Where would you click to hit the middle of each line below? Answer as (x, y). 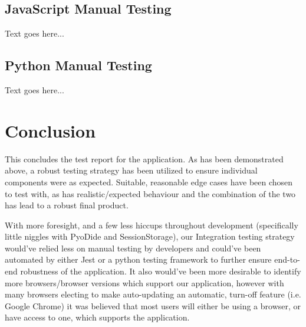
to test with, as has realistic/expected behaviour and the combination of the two (150, 193)
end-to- (287, 259)
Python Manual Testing (78, 65)
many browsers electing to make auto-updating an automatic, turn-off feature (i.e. (153, 294)
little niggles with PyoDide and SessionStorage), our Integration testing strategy (150, 236)
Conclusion (50, 130)
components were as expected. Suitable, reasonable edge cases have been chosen (149, 182)
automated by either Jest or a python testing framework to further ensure (138, 259)
